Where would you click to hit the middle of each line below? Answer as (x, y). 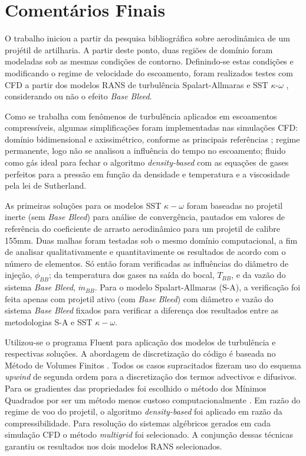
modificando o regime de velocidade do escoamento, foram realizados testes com (149, 72)
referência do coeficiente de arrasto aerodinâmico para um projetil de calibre (143, 229)
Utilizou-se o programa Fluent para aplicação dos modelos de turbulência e (140, 342)
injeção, (19, 275)
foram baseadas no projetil (235, 205)
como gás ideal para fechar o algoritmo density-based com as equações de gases (147, 162)
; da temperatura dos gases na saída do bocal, (131, 275)
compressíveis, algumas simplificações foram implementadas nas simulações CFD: (151, 127)
